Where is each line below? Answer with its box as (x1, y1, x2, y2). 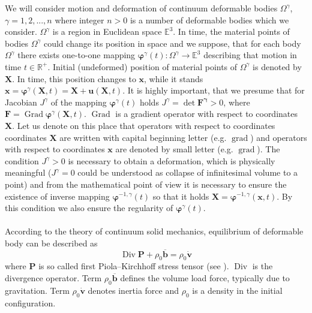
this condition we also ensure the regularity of (5, 201, 173, 214)
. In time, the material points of (173, 25, 290, 38)
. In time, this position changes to (12, 72, 136, 85)
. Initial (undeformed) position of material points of (47, 60, 238, 73)
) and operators (250, 131, 307, 143)
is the (252, 260, 273, 272)
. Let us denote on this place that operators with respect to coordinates (12, 119, 275, 131)
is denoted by (253, 60, 302, 73)
